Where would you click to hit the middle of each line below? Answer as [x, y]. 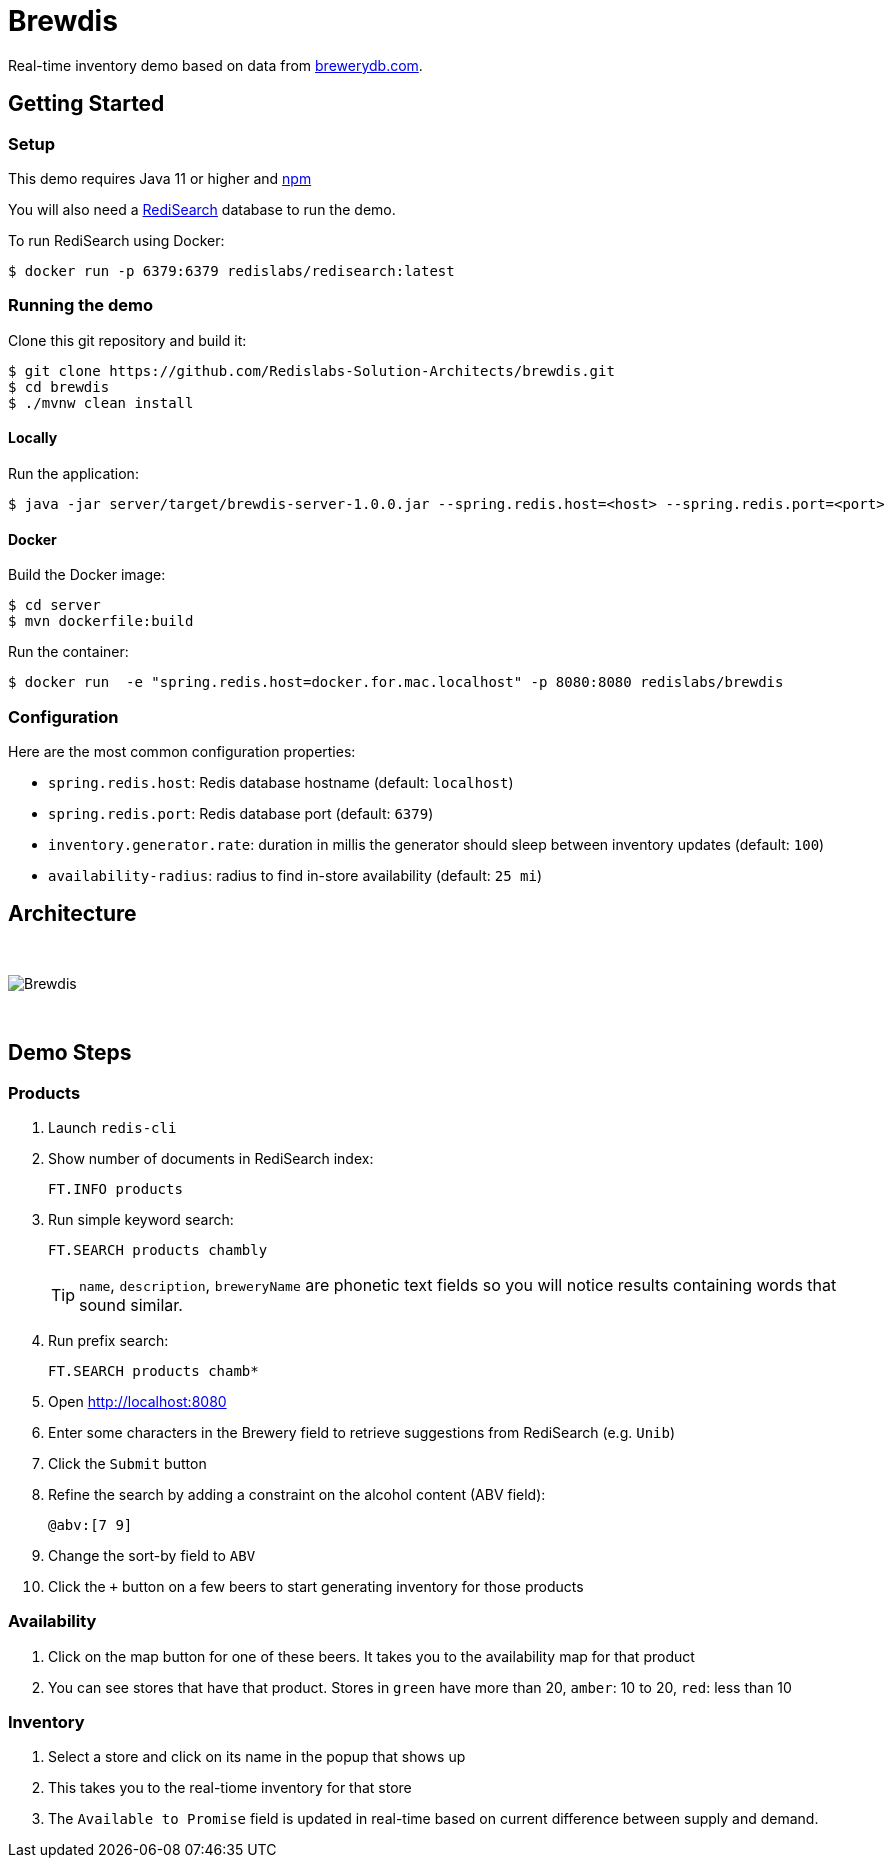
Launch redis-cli [112, 1127]
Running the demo [80, 305]
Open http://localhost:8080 [137, 1401]
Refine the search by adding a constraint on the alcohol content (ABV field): [297, 1494]
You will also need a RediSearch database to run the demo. [202, 209]
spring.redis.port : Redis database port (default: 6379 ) [241, 813]
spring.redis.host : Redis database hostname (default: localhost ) [281, 782]
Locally [33, 438]
